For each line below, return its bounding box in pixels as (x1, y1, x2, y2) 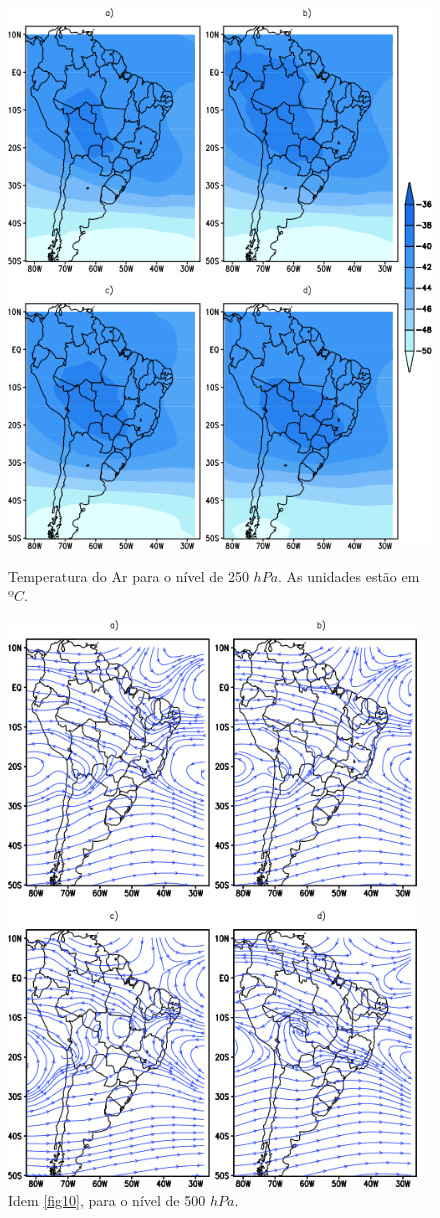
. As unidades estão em (278, 565, 420, 586)
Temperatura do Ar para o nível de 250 (8, 565, 249, 586)
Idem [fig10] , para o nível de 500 (8, 1190, 206, 1211)
